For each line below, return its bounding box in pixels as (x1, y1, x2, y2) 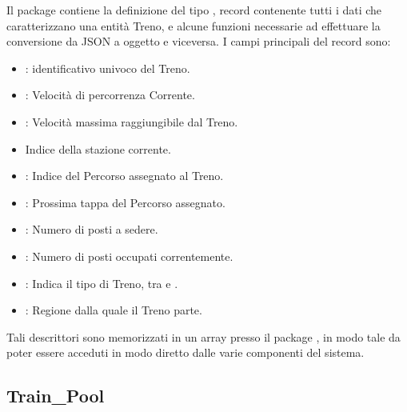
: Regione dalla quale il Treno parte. (25, 302, 202, 318)
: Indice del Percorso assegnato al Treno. (25, 167, 224, 184)
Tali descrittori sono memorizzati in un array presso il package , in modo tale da (6, 328, 401, 345)
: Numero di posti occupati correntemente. (25, 247, 233, 264)
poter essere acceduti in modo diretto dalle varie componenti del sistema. (6, 344, 365, 361)
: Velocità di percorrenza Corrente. (25, 86, 195, 103)
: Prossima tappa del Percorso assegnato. (25, 194, 225, 210)
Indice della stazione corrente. (25, 140, 171, 157)
